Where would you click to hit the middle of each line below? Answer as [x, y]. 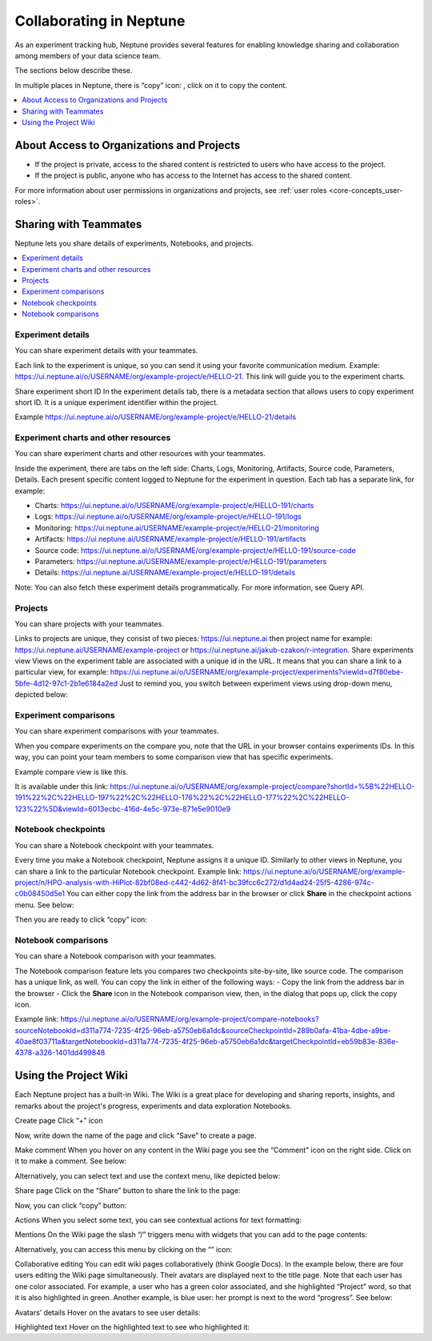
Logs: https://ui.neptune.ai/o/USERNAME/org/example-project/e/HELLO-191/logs [168, 517]
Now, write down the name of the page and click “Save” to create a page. [136, 1135]
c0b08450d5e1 [40, 894]
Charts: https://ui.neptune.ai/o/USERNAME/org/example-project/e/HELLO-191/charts [174, 506]
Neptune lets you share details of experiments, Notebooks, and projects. [134, 243]
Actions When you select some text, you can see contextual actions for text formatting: [158, 1219]
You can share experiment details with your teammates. [106, 350]
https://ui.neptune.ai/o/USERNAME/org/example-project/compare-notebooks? [190, 1019]
